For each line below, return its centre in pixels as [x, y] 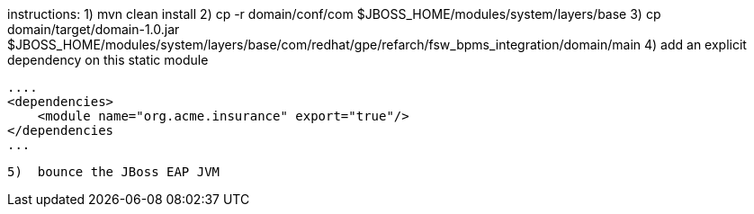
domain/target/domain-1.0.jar [94, 29]
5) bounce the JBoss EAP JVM [114, 172]
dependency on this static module [108, 60]
